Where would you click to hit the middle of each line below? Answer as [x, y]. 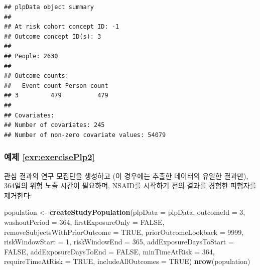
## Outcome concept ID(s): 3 [53, 36]
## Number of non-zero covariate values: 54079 [85, 135]
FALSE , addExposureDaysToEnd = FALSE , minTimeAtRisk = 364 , [109, 251]
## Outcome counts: [36, 76]
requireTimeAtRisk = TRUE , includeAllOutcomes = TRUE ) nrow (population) [127, 261]
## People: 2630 [31, 56]
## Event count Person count [56, 86]
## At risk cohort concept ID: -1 [62, 27]
